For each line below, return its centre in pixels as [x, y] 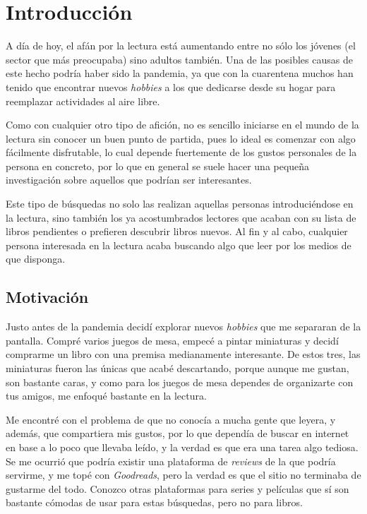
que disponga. [36, 259]
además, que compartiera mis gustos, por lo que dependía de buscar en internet [178, 433]
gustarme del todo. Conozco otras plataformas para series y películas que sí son [178, 488]
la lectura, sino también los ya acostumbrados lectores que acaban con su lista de [181, 217]
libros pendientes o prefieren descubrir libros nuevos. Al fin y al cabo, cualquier [177, 231]
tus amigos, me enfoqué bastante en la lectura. [106, 396]
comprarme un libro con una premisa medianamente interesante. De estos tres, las [183, 354]
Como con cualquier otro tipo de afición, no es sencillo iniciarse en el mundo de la [182, 125]
